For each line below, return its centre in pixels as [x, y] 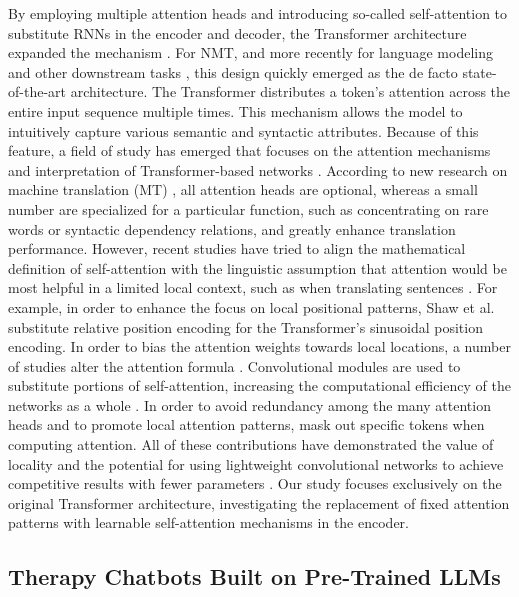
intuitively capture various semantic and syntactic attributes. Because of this [243, 130]
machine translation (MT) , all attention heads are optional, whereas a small [243, 189]
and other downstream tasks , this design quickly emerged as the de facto [233, 71]
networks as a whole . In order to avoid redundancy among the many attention [249, 404]
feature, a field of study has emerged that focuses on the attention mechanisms [249, 150]
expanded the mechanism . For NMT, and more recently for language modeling [250, 52]
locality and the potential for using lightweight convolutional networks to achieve [256, 463]
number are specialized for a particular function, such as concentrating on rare [248, 208]
